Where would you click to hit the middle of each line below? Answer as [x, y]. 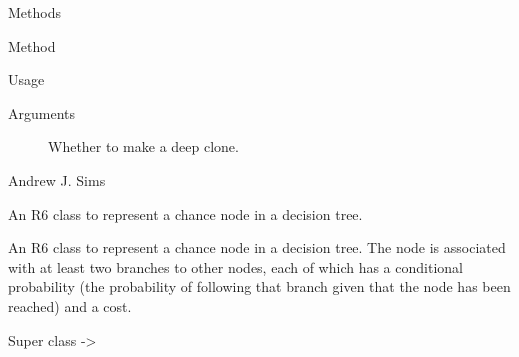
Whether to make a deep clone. [143, 146]
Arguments [42, 112]
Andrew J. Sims [57, 179]
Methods [34, 12]
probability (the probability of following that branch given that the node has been [259, 286]
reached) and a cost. [70, 305]
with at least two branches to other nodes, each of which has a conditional [235, 266]
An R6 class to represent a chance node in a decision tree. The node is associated [257, 247]
